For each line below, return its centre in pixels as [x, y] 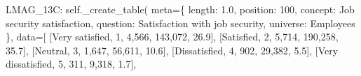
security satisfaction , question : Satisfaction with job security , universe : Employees [180, 23]
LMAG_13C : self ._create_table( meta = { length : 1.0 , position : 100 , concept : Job [180, 9]
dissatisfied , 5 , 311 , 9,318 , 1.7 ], [71, 64]
